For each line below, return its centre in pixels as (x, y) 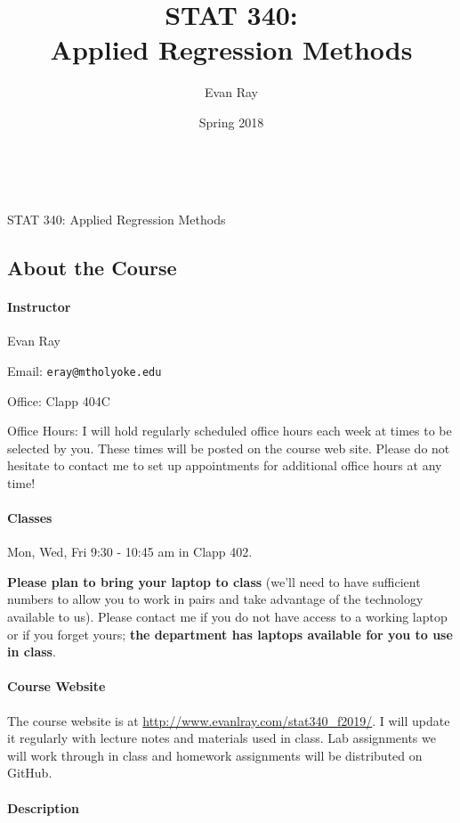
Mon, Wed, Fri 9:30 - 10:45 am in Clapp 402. (130, 552)
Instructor (39, 307)
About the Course (92, 268)
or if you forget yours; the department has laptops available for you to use (230, 634)
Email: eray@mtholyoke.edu (85, 370)
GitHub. (30, 773)
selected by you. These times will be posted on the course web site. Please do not (229, 448)
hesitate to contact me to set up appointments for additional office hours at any (225, 465)
